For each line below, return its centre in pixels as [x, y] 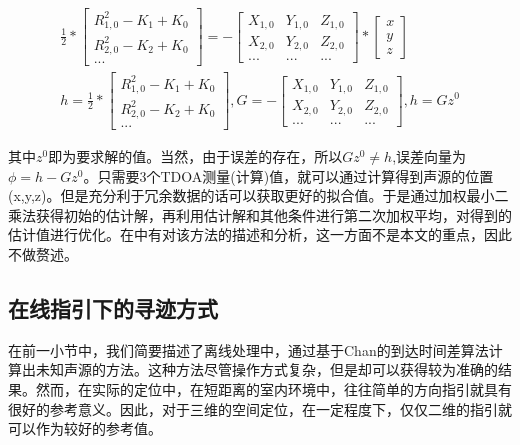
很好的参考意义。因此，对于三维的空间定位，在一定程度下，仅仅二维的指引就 [260, 408]
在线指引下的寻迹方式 [113, 308]
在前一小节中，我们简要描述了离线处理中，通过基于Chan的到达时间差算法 [248, 349]
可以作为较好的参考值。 [85, 428]
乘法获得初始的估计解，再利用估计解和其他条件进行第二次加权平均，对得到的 [260, 214]
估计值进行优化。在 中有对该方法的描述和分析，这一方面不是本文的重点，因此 [260, 234]
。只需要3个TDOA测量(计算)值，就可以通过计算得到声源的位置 [288, 175]
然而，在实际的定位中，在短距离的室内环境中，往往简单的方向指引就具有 [273, 389]
